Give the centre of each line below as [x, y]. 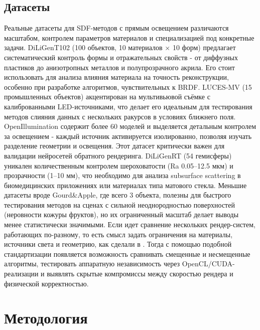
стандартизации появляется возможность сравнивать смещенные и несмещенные [127, 254]
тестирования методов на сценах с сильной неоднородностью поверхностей [119, 204]
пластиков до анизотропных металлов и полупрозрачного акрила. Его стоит [119, 67]
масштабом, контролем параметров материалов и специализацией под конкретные [129, 37]
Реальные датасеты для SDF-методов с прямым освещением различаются [116, 28]
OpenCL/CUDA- [208, 264]
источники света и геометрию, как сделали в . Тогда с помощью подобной [118, 244]
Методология [46, 318]
